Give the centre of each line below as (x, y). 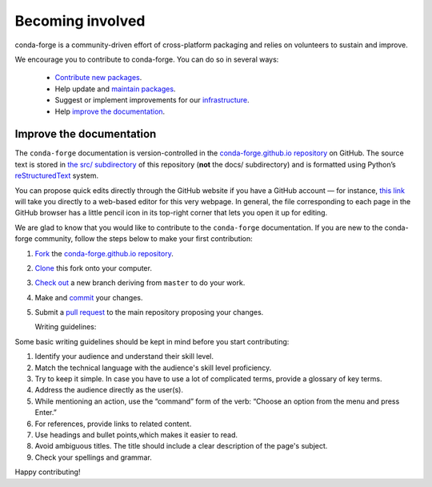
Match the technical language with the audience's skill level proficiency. (153, 368)
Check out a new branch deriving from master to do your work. (140, 283)
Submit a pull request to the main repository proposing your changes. (149, 312)
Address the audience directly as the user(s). (109, 390)
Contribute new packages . (98, 78)
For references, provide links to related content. (113, 424)
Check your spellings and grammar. (93, 457)
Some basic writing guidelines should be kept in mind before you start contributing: (152, 341)
